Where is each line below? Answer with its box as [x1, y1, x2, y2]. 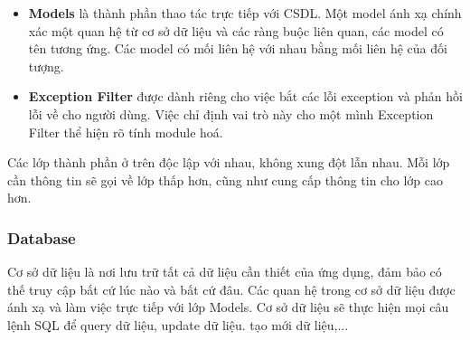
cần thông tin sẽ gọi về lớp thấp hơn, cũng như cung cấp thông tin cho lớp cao [7, 170, 443, 189]
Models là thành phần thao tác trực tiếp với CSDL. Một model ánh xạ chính [28, 4, 462, 22]
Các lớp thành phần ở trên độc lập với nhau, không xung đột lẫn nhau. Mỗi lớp [7, 153, 450, 172]
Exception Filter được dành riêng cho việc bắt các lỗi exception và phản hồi [28, 87, 463, 106]
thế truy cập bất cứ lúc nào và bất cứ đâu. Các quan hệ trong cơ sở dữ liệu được [7, 279, 456, 298]
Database [7, 226, 76, 249]
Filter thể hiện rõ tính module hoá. [28, 122, 223, 141]
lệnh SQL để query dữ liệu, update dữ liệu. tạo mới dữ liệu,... [7, 315, 349, 334]
